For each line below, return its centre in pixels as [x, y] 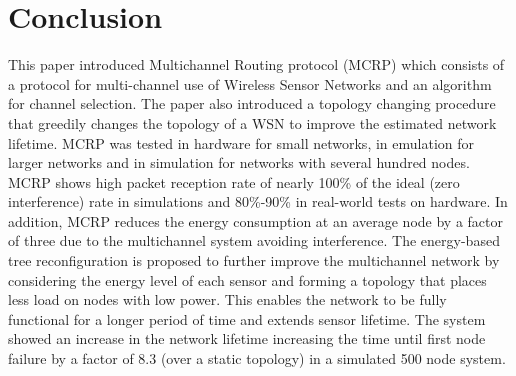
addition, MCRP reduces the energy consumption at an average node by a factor [255, 220]
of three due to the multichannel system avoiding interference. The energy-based [254, 240]
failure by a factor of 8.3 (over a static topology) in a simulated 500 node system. [257, 358]
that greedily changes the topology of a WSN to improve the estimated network [252, 122]
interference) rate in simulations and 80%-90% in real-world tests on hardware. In [258, 201]
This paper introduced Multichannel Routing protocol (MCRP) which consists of [256, 64]
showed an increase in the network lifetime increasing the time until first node [247, 338]
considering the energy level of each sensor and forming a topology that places [247, 279]
